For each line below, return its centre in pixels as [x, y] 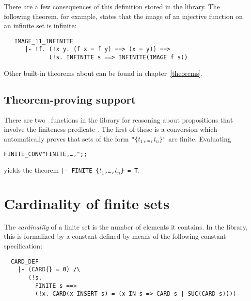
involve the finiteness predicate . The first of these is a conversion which [110, 129]
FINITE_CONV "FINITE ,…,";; [46, 154]
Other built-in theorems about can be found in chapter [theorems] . [103, 73]
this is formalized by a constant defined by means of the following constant [115, 236]
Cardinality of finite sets [87, 203]
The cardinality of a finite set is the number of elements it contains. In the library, [126, 226]
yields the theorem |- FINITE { [52, 170]
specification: [23, 246]
